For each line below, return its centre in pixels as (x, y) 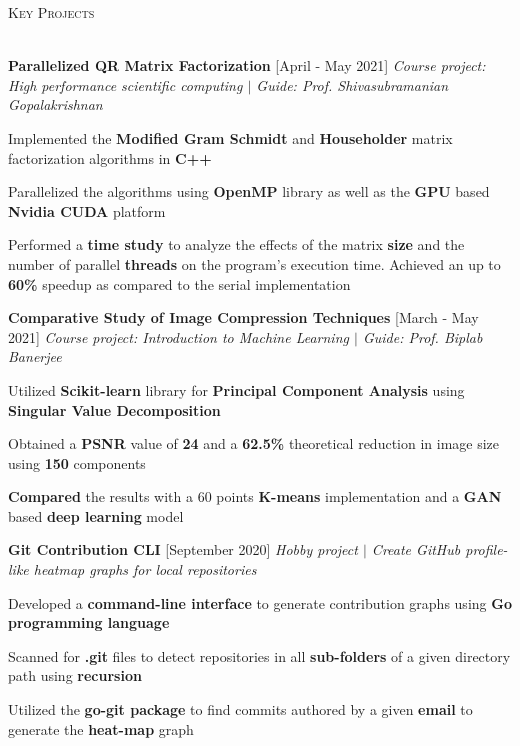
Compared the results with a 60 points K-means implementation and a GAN (255, 496)
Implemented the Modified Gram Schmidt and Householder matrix (230, 137)
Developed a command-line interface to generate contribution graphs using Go (260, 602)
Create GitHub (416, 549)
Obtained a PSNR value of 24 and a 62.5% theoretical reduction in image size (254, 443)
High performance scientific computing (125, 84)
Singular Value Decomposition (114, 409)
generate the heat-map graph (101, 728)
